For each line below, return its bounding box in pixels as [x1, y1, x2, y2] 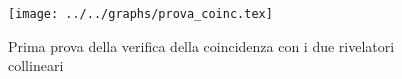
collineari [8, 55, 64, 76]
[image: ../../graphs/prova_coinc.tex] [8, 7, 273, 21]
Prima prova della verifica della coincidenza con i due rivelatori [8, 35, 395, 56]
